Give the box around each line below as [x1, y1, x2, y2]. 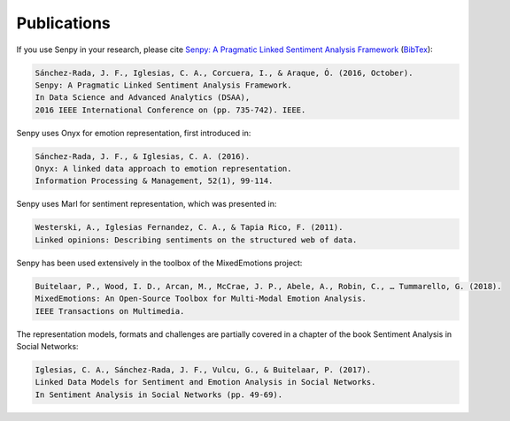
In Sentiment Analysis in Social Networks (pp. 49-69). [35, 389, 283, 400]
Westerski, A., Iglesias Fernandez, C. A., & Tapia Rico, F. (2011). [35, 222, 344, 233]
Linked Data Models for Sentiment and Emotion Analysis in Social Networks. [35, 377, 376, 387]
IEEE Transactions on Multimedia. [35, 306, 185, 316]
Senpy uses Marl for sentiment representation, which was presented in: [16, 199, 277, 210]
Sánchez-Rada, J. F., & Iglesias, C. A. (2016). [35, 151, 251, 161]
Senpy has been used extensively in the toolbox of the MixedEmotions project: [16, 257, 303, 268]
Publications [16, 13, 111, 33]
